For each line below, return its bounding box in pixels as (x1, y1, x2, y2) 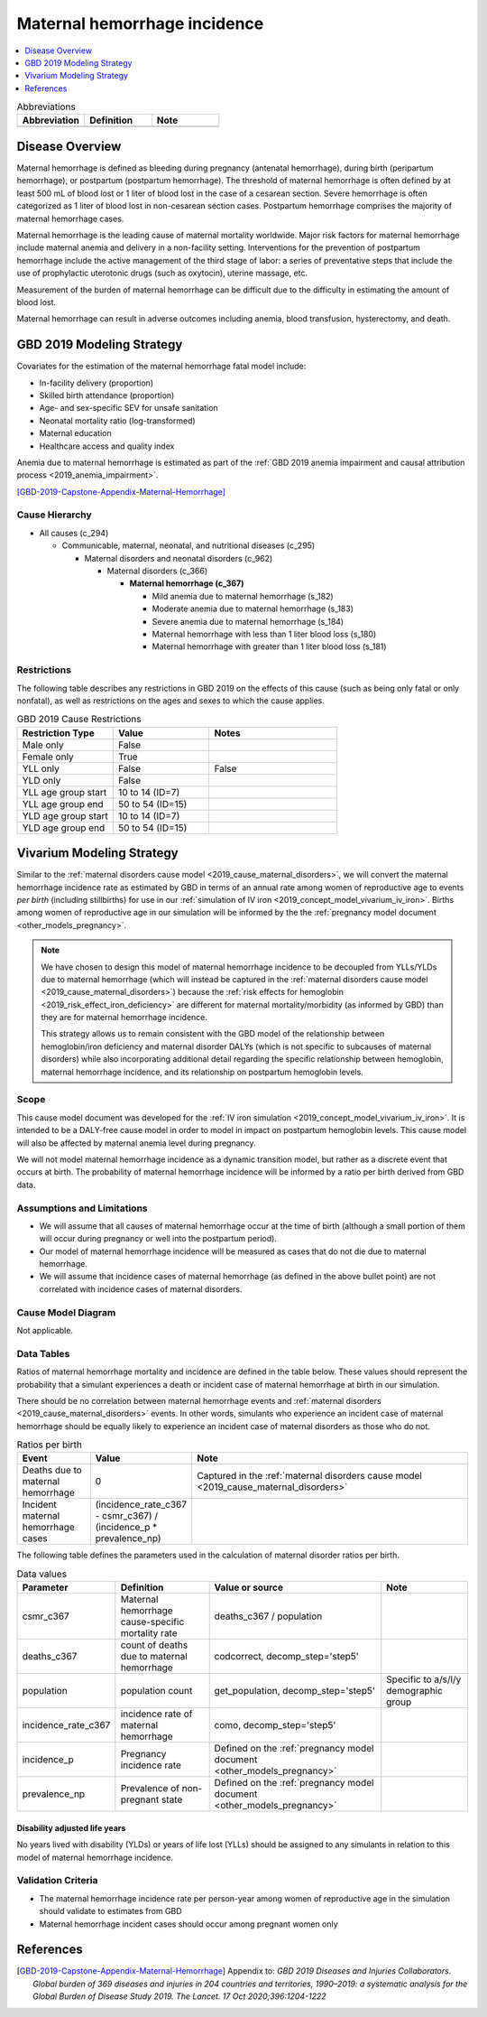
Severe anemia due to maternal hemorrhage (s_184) (152, 616, 345, 627)
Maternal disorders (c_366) (106, 565, 207, 577)
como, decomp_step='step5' (214, 1719, 336, 1732)
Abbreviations (16, 100, 76, 113)
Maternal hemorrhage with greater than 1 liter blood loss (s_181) (152, 641, 387, 652)
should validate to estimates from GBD (39, 1906, 182, 1917)
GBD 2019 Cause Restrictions (16, 713, 142, 726)
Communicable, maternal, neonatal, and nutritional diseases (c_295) (61, 540, 316, 551)
